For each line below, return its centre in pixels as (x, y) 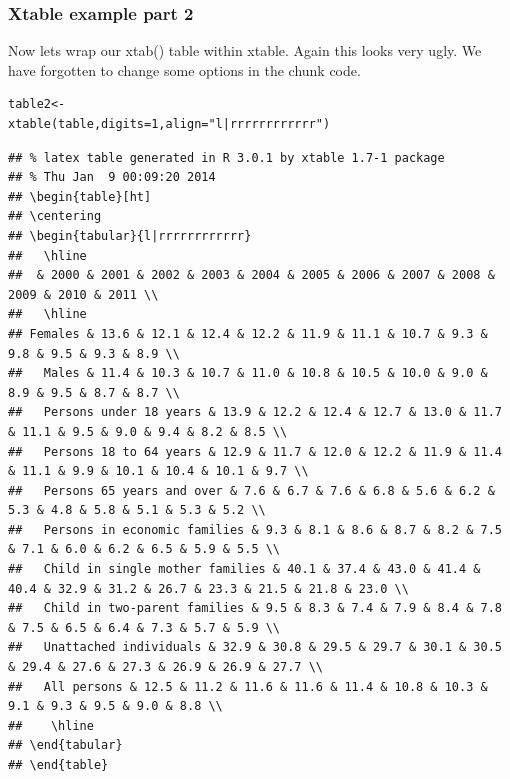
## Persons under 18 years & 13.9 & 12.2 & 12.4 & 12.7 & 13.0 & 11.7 (255, 412)
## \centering (55, 216)
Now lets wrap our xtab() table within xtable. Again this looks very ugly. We (245, 50)
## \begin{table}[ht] (80, 196)
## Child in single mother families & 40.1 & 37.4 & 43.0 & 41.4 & (244, 569)
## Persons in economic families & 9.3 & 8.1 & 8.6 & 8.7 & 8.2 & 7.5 (255, 529)
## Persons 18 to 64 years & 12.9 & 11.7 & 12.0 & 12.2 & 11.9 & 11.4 (255, 451)
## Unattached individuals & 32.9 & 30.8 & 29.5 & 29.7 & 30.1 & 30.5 (255, 647)
